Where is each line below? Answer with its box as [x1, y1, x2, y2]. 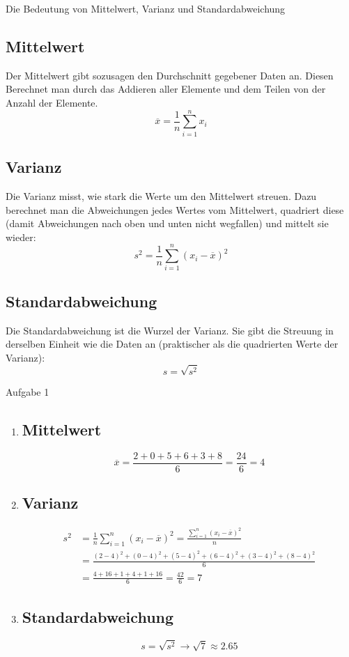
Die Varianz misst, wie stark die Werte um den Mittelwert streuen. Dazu [6, 188, 317, 203]
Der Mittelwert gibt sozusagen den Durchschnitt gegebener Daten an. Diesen [6, 68, 334, 82]
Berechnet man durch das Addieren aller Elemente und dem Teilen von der [6, 82, 326, 96]
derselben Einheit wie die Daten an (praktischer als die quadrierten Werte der [6, 337, 339, 351]
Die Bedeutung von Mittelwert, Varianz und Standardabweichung [6, 1, 286, 15]
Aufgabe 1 [6, 384, 49, 399]
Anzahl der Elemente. [6, 95, 98, 109]
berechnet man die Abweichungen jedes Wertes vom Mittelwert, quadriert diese [6, 202, 344, 217]
